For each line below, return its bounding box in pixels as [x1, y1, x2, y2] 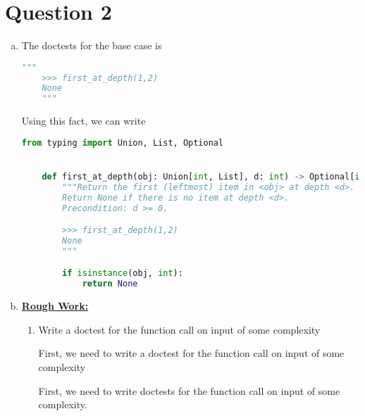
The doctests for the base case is [21, 38, 162, 53]
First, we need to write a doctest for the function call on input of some [38, 346, 345, 360]
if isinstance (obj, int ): [62, 268, 183, 279]
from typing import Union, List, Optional [21, 137, 224, 148]
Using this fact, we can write [21, 113, 146, 128]
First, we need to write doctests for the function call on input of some [38, 383, 340, 398]
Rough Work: [21, 298, 89, 313]
